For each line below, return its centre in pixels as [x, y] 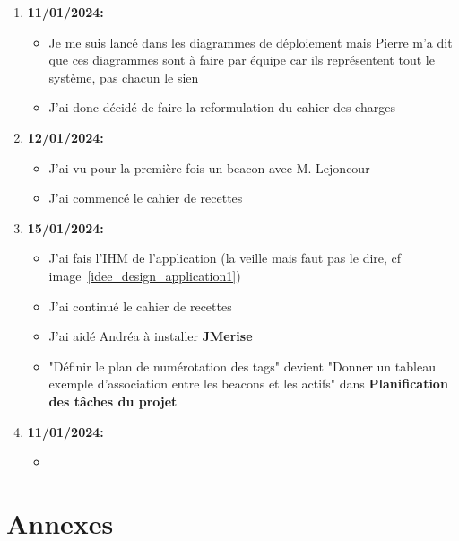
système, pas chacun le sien [124, 77]
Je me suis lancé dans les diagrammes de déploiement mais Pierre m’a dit [251, 42]
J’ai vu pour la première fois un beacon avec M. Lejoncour [209, 167]
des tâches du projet [113, 401]
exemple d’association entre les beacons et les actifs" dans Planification [248, 384]
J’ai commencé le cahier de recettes [146, 198]
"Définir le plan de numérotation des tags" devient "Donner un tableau [242, 366]
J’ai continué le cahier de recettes [140, 305]
